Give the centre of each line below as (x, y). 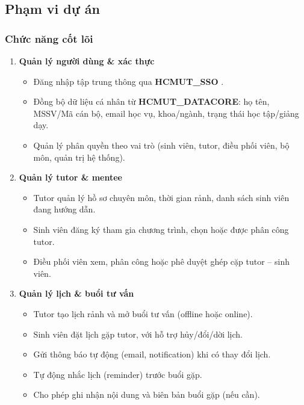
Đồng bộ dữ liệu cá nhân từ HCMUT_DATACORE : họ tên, (151, 101)
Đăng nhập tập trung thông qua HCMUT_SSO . (129, 81)
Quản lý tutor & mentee (70, 177)
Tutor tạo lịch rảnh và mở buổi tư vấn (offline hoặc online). (143, 313)
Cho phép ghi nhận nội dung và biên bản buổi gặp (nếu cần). (147, 394)
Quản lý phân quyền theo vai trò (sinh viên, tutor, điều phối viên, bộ (161, 145)
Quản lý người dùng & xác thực (87, 61)
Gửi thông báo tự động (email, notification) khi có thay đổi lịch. (152, 354)
